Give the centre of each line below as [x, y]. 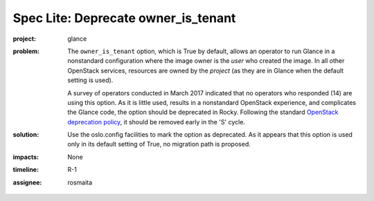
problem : [26, 51]
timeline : [26, 170]
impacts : [26, 157]
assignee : [27, 182]
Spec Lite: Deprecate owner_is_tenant [124, 18]
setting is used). [90, 80]
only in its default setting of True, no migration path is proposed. [159, 144]
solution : [26, 135]
